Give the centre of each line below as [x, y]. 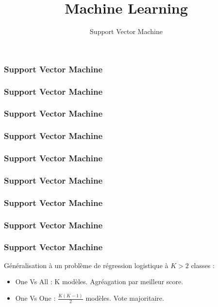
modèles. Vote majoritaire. [125, 298]
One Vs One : [35, 298]
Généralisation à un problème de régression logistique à [86, 265]
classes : [203, 265]
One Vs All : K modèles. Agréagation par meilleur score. [99, 281]
